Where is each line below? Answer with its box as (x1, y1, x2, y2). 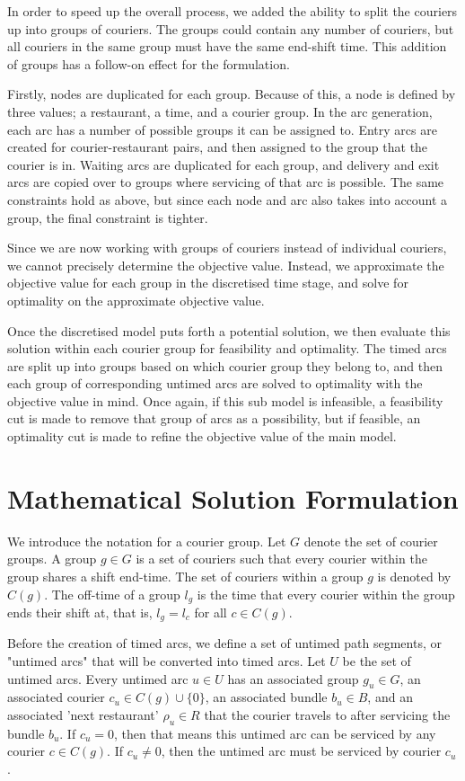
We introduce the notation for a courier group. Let (7, 531, 286, 550)
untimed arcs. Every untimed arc (7, 669, 189, 688)
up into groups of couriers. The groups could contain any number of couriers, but (7, 19, 454, 38)
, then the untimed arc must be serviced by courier (161, 741, 442, 760)
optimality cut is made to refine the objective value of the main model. (7, 427, 397, 446)
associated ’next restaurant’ (7, 706, 159, 724)
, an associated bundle (205, 688, 328, 706)
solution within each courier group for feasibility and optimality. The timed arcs (7, 339, 447, 358)
